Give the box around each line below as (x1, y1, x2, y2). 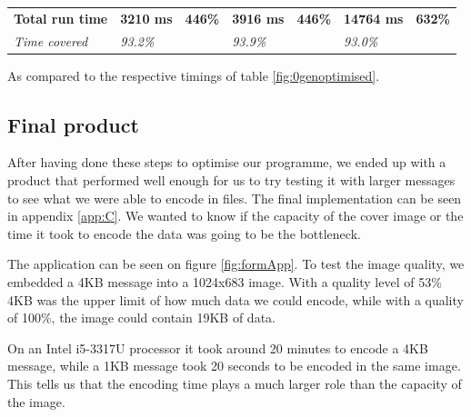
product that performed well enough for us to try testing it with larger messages (7, 171, 456, 190)
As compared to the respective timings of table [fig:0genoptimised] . (7, 65, 380, 84)
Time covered (14, 31, 88, 50)
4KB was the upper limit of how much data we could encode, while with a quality (7, 290, 464, 309)
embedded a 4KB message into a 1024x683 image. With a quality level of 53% (7, 273, 442, 292)
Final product (7, 110, 139, 138)
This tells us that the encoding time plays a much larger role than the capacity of (7, 374, 462, 393)
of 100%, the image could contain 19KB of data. (7, 308, 276, 327)
